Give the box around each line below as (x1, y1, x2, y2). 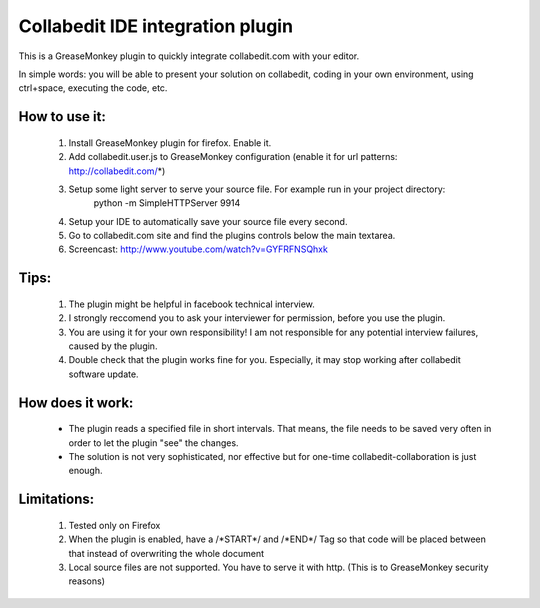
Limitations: (18, 491, 95, 508)
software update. (68, 368, 139, 380)
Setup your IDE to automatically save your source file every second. (68, 215, 348, 227)
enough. (68, 465, 104, 477)
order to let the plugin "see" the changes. (68, 436, 239, 449)
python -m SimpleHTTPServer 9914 (93, 197, 241, 209)
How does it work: (18, 394, 134, 411)
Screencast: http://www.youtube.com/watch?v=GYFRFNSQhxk (68, 243, 329, 255)
